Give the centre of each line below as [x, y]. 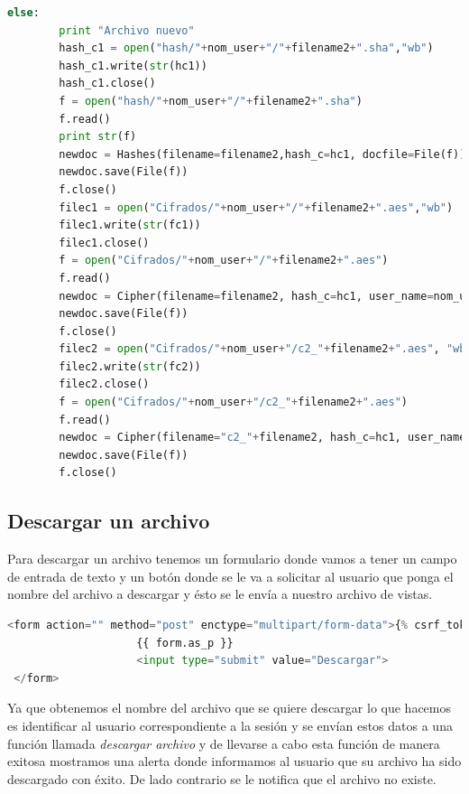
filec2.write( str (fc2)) [130, 366]
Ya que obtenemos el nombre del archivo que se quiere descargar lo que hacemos [229, 708]
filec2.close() [104, 384]
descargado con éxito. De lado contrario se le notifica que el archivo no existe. [222, 778]
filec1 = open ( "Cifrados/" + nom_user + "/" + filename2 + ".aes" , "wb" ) [256, 207]
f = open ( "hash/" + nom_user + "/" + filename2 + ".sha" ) [211, 101]
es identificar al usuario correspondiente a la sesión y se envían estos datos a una [230, 725]
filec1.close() [104, 243]
